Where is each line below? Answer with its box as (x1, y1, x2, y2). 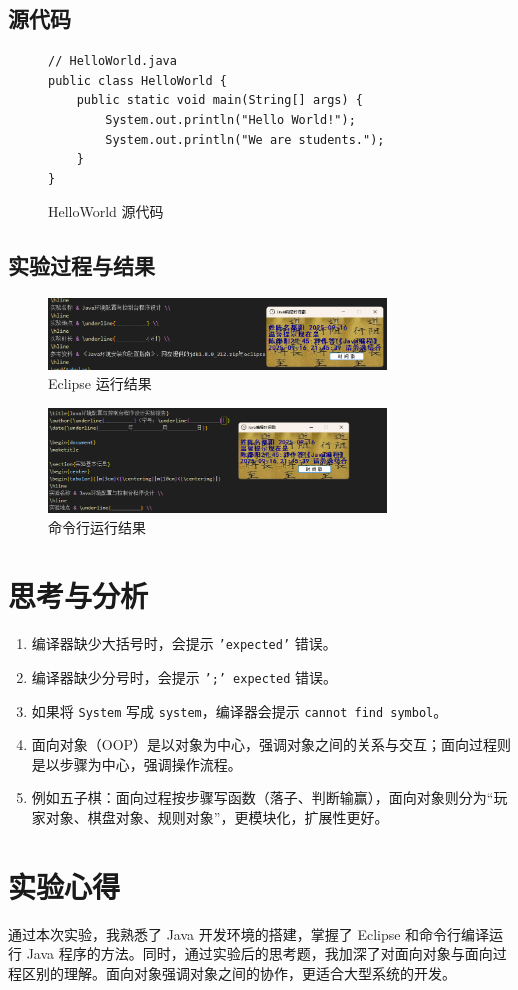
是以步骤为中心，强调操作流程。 (31, 753, 242, 774)
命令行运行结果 (48, 516, 146, 537)
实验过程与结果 (8, 250, 155, 281)
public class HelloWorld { (48, 73, 227, 88)
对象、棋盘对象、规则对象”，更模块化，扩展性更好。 (45, 807, 389, 828)
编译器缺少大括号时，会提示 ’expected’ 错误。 (31, 633, 337, 654)
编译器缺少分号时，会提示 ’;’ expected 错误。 (31, 666, 338, 687)
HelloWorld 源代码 (48, 201, 164, 222)
